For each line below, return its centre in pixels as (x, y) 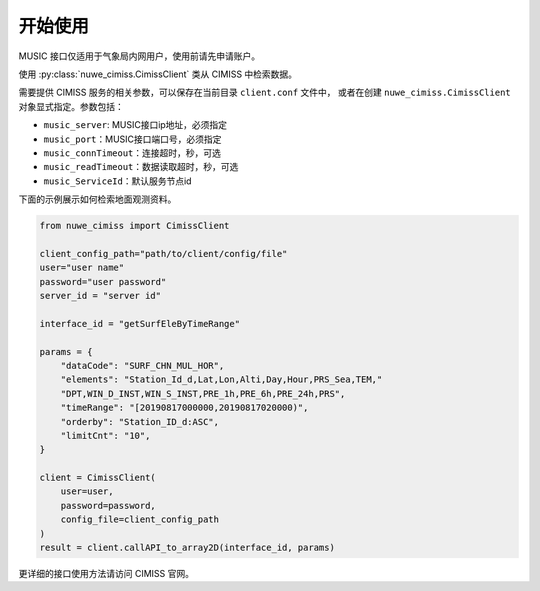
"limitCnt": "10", (105, 435)
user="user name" (82, 268)
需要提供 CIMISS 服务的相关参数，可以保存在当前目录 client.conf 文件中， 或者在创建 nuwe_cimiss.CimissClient (264, 92)
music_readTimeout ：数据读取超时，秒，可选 (141, 167)
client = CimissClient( (98, 478)
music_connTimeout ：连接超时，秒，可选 (132, 152)
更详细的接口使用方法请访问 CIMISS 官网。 (106, 574)
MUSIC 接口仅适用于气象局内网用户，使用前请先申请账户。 (139, 56)
